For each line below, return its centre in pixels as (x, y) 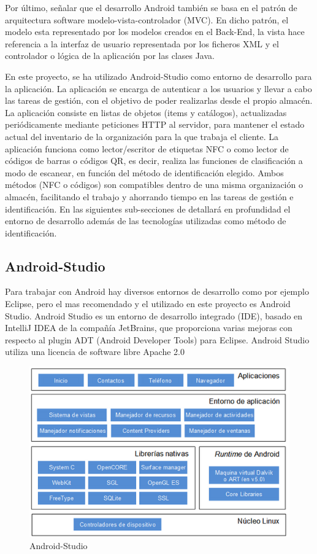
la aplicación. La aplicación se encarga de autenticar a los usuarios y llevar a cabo (158, 88)
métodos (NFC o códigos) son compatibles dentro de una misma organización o (154, 185)
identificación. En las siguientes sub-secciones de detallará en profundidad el (148, 209)
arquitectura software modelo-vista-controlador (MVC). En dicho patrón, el (147, 19)
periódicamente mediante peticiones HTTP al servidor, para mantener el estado (155, 124)
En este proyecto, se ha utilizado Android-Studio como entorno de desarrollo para (158, 76)
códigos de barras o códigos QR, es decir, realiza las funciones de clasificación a (154, 161)
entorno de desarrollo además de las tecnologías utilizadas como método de (146, 221)
